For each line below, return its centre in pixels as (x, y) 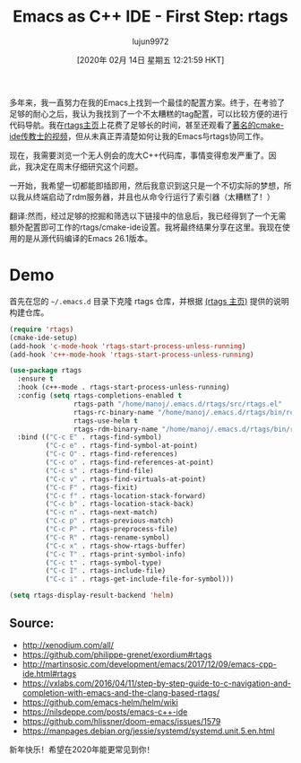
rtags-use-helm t (106, 421)
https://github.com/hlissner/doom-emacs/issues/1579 (121, 721)
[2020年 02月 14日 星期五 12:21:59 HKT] (150, 59)
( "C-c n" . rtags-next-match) (102, 513)
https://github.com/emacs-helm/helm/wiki (100, 702)
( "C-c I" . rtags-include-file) (106, 571)
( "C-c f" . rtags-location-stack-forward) (125, 496)
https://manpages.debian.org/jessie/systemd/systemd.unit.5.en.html (148, 731)
